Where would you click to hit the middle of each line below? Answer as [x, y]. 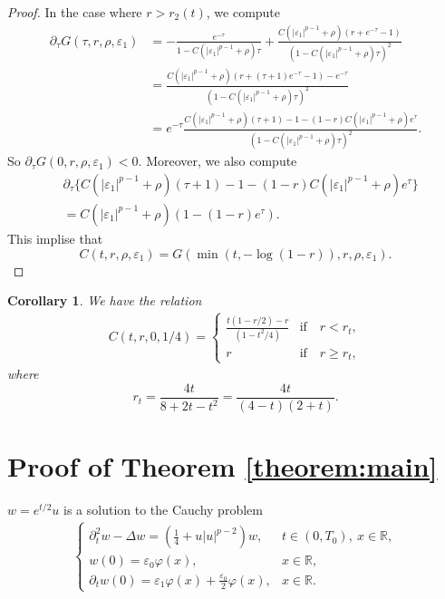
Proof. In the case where [75, 12]
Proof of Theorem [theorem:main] [222, 466]
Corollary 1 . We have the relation [105, 300]
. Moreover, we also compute [218, 161]
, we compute [243, 12]
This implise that [55, 238]
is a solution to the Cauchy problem [163, 510]
